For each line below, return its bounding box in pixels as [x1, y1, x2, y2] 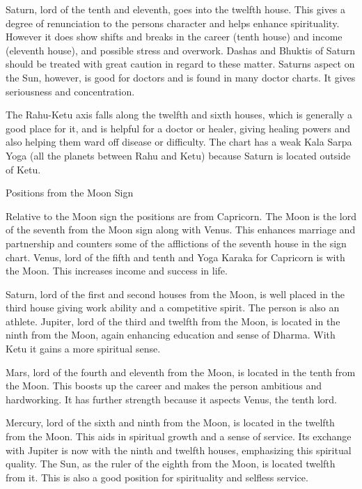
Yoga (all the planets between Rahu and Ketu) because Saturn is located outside [6, 148, 351, 162]
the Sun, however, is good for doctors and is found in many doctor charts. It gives [6, 70, 356, 84]
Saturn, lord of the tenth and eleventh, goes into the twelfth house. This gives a [6, 2, 346, 16]
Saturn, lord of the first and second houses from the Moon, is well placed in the [6, 286, 345, 301]
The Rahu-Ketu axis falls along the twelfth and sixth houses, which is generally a [6, 107, 353, 122]
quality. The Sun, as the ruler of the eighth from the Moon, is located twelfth [6, 456, 336, 471]
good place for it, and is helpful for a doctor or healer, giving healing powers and [6, 121, 351, 135]
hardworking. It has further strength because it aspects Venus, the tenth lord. [6, 391, 337, 406]
